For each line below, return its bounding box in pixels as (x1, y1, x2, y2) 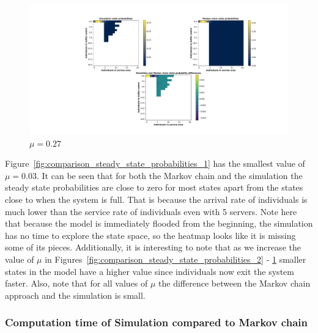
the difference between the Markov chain (158, 277, 311, 290)
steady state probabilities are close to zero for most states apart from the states (5, 181, 303, 194)
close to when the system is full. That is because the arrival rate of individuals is (5, 192, 308, 205)
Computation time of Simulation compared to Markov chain (5, 315, 308, 330)
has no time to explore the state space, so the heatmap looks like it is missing (5, 229, 296, 241)
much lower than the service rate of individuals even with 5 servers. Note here (5, 205, 297, 218)
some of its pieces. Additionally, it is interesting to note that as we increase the (5, 241, 301, 254)
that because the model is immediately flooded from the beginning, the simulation (5, 217, 313, 230)
